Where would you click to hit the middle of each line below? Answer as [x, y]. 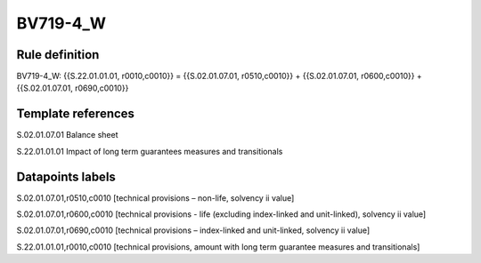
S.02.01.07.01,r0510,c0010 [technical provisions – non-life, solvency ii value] [155, 198]
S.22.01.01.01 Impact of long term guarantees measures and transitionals [150, 151]
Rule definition [58, 55]
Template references [76, 114]
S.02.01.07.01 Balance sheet [67, 135]
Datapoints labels [66, 176]
